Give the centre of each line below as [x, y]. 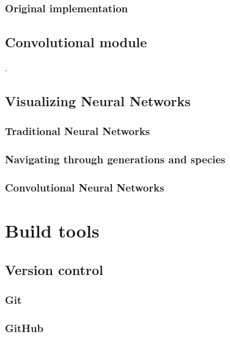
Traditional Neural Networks [78, 131]
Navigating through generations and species [115, 159]
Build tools [52, 230]
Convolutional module [76, 42]
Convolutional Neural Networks [85, 188]
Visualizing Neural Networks [98, 101]
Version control [54, 269]
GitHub [24, 327]
